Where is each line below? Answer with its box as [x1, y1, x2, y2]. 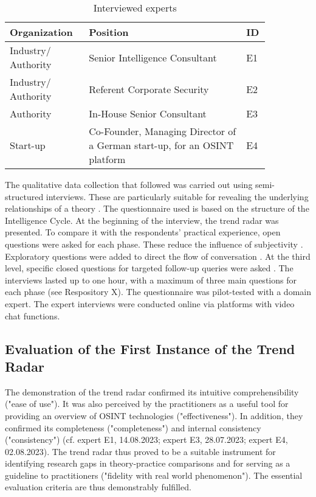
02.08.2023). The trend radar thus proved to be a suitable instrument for [5, 445, 276, 457]
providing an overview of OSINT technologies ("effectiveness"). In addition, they [5, 409, 303, 422]
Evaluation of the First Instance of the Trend [5, 339, 295, 358]
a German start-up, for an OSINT [89, 138, 234, 152]
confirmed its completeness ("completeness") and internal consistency [5, 421, 261, 434]
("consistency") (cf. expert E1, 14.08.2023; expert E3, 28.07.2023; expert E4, [5, 433, 288, 446]
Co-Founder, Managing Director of [89, 124, 236, 138]
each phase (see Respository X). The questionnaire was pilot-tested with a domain [5, 285, 311, 298]
